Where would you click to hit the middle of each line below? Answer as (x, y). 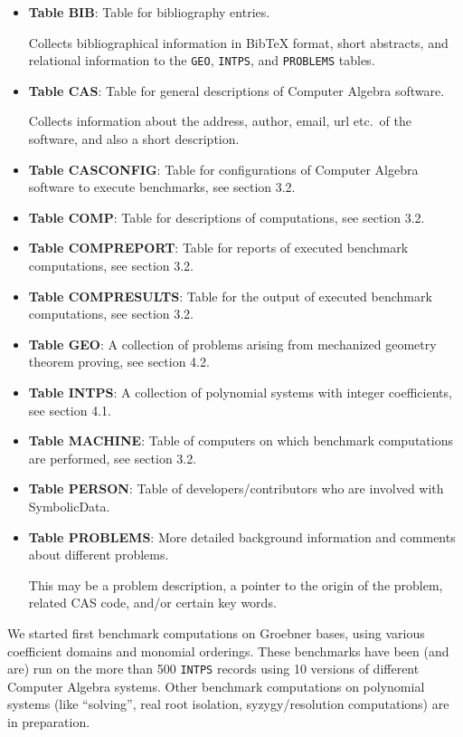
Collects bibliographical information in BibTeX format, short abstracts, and (238, 42)
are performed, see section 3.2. (113, 458)
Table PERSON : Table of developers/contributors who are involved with (236, 488)
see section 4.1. (70, 410)
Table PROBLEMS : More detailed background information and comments (242, 536)
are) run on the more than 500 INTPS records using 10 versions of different (213, 669)
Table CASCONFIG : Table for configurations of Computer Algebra (223, 169)
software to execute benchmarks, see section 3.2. (162, 187)
